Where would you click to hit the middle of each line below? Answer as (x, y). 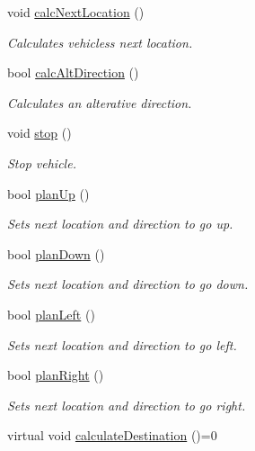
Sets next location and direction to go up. (120, 224)
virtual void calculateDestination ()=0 (112, 435)
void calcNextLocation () (76, 12)
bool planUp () (48, 193)
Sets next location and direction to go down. (128, 284)
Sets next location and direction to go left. (122, 344)
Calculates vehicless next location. (100, 42)
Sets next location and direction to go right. (127, 405)
